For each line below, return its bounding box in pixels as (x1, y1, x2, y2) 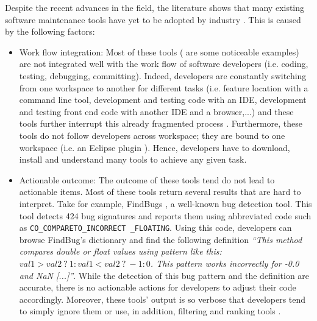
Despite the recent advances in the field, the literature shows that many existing (5, 1, 305, 13)
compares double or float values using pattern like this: (19, 245, 222, 258)
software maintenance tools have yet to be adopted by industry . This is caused (5, 13, 301, 26)
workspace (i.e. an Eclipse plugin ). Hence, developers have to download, (19, 141, 290, 153)
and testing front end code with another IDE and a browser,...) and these (19, 105, 294, 118)
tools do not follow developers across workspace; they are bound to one (19, 129, 285, 141)
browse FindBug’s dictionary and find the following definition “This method (19, 233, 302, 245)
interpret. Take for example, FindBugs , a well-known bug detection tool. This (19, 197, 312, 210)
